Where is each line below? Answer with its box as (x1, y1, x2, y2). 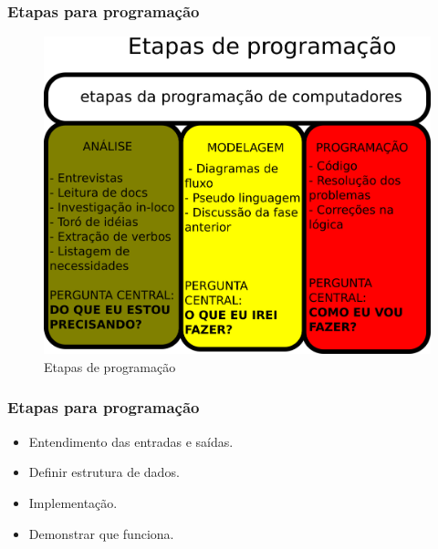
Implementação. (28, 492, 118, 512)
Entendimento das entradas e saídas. (28, 431, 234, 451)
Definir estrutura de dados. (28, 462, 180, 482)
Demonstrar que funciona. (28, 523, 174, 543)
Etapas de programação (44, 357, 176, 376)
